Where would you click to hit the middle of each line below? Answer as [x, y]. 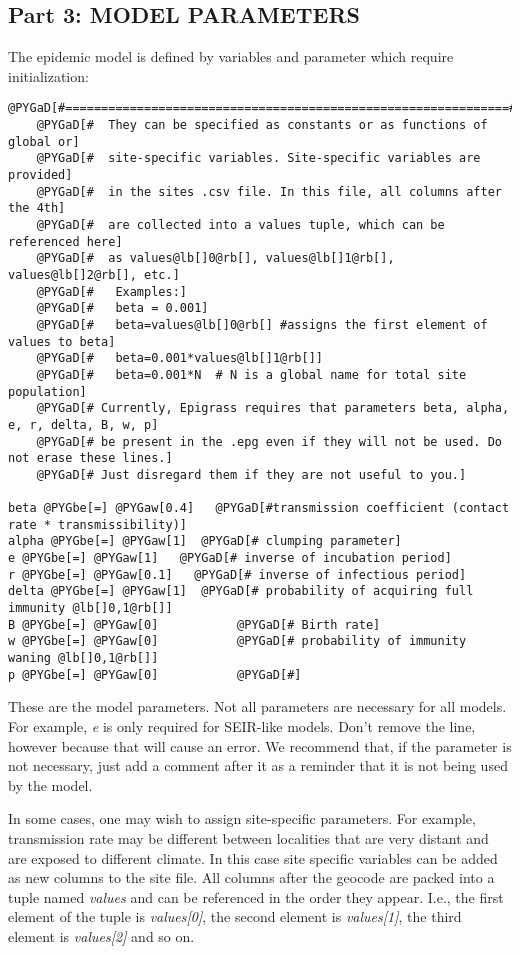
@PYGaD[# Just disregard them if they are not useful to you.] [251, 474]
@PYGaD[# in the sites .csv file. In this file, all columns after [269, 191]
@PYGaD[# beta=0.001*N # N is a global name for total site [251, 374]
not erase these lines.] [90, 458]
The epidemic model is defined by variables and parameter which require [231, 56]
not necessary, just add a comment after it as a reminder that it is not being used [258, 765]
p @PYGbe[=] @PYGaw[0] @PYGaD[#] [155, 674]
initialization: [48, 75]
